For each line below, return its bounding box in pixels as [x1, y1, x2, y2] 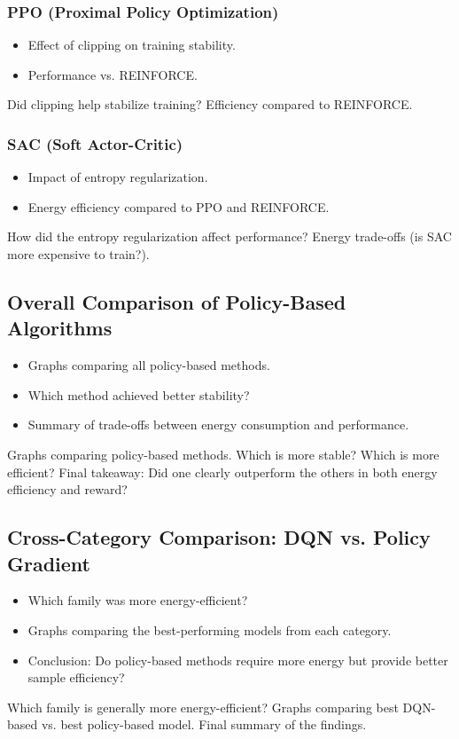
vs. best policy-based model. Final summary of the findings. [41, 715, 367, 734]
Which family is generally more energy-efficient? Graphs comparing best [7, 697, 399, 716]
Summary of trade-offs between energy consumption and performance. [27, 415, 409, 434]
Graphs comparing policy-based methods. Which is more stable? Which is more [7, 444, 440, 463]
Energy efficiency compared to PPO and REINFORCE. [27, 197, 330, 216]
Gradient [7, 549, 90, 577]
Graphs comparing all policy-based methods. [27, 356, 270, 374]
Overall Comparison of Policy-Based [7, 287, 346, 315]
